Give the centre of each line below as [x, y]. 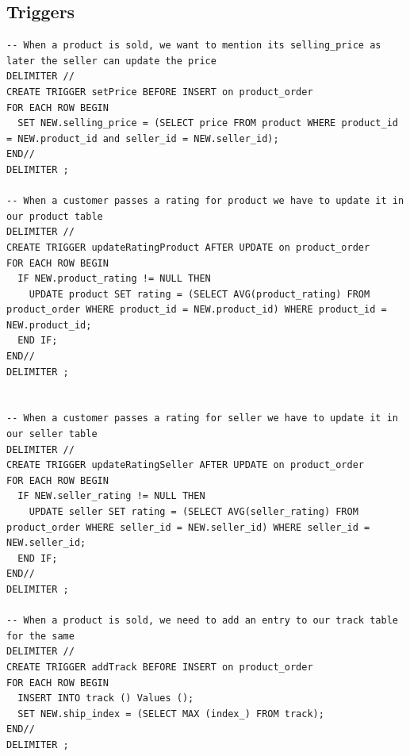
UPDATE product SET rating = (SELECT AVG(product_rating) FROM [199, 294]
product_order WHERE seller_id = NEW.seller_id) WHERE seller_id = [188, 527]
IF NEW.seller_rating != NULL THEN [111, 496]
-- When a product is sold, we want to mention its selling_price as [194, 46]
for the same [40, 636]
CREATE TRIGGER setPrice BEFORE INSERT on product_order [160, 92]
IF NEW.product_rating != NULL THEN [114, 279]
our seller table [52, 434]
